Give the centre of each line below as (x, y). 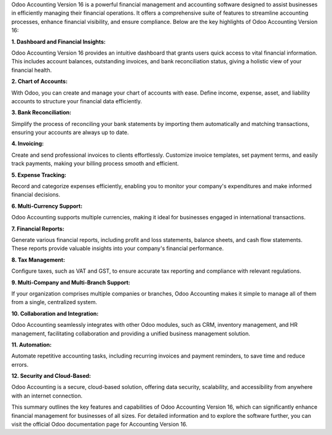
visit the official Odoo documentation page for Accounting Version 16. (99, 425)
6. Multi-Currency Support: (47, 206)
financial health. (32, 70)
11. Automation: (32, 345)
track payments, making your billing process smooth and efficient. (95, 163)
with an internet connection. (47, 396)
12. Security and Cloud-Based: (51, 376)
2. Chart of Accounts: (39, 81)
